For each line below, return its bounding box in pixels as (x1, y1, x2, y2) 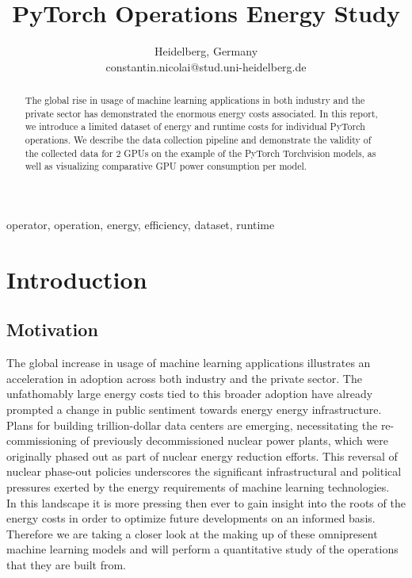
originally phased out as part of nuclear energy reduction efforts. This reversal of (6, 447, 398, 464)
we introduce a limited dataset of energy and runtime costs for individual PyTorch (25, 120, 365, 133)
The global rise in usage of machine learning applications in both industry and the (25, 94, 365, 107)
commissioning (6, 432, 77, 449)
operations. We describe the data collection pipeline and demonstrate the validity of (25, 133, 372, 147)
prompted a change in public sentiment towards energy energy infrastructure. (6, 401, 382, 417)
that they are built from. (6, 556, 126, 572)
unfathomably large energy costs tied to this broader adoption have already (6, 385, 373, 402)
